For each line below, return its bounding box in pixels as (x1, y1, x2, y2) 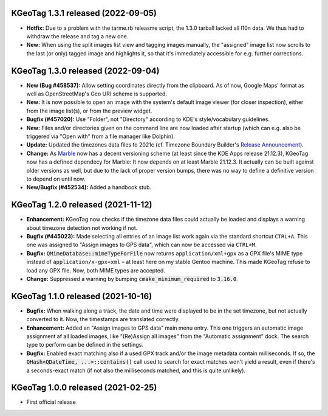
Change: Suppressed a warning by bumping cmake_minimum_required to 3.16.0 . (26, 275, 238, 282)
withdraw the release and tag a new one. (26, 32, 129, 40)
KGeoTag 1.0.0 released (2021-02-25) (11, 383, 157, 393)
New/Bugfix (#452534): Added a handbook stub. (26, 184, 152, 191)
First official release (26, 398, 76, 406)
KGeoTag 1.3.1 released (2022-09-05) (11, 8, 157, 18)
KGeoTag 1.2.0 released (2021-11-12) (11, 199, 152, 210)
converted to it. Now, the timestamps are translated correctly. (26, 316, 180, 323)
